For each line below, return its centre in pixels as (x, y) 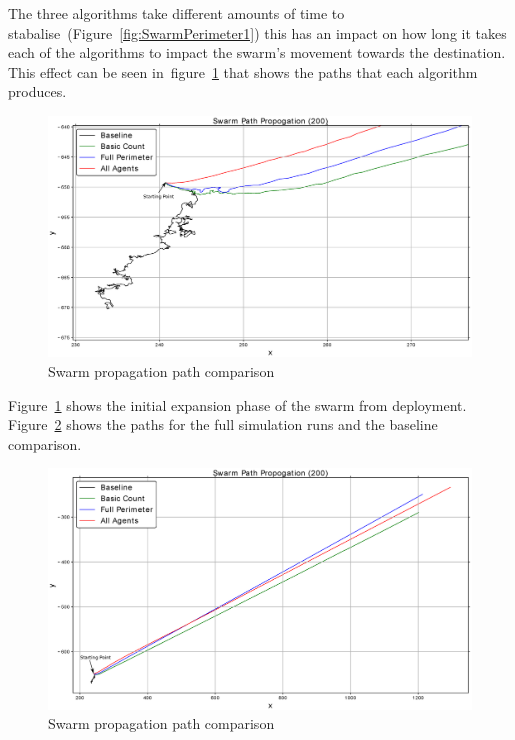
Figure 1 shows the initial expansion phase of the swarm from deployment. (237, 404)
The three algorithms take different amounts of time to (176, 13)
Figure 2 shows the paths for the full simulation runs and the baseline (223, 424)
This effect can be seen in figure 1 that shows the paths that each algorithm (243, 71)
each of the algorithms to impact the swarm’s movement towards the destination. (257, 52)
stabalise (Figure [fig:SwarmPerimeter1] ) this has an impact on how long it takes (257, 32)
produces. (37, 91)
